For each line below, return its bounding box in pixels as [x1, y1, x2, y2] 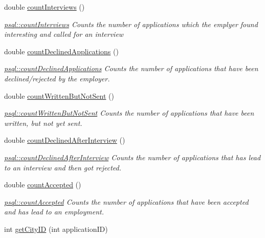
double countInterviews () [4, 2, 85, 12]
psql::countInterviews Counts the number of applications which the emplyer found [4, 18, 258, 29]
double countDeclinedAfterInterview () [4, 135, 125, 145]
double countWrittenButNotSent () [4, 90, 114, 101]
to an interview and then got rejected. [4, 162, 121, 172]
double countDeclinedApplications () [4, 46, 119, 56]
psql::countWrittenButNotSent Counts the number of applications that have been [4, 107, 254, 118]
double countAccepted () [4, 179, 81, 190]
